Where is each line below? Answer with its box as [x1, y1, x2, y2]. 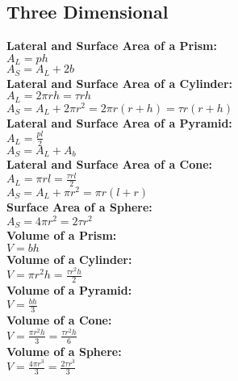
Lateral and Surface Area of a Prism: [6, 37, 217, 54]
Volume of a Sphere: [6, 342, 122, 359]
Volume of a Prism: [6, 227, 117, 244]
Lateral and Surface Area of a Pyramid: [6, 114, 232, 131]
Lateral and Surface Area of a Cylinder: [6, 74, 232, 91]
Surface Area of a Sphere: [6, 199, 152, 216]
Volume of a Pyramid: [6, 282, 132, 299]
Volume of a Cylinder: [6, 250, 132, 267]
